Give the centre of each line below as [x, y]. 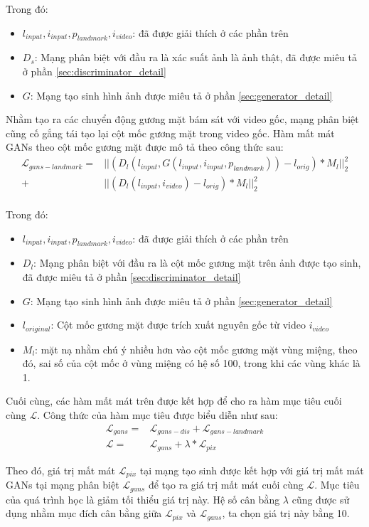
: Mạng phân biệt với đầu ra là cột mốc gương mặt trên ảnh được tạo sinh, [197, 263]
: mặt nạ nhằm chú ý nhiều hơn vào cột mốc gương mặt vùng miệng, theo [196, 349]
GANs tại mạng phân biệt [63, 485]
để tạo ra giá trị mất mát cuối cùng [226, 485]
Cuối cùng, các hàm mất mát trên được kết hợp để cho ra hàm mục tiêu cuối [174, 401]
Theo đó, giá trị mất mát [61, 470]
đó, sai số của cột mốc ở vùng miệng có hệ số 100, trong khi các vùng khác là [191, 363]
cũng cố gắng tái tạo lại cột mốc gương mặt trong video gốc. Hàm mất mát [170, 133]
